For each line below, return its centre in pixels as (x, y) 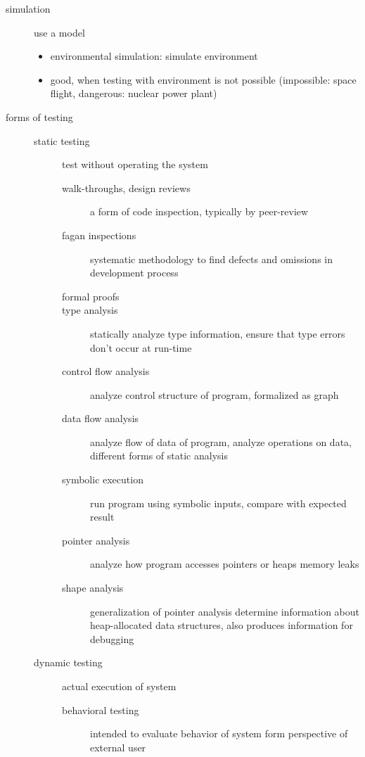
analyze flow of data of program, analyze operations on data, (221, 441)
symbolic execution (103, 479)
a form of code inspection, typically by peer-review (199, 211)
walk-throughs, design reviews (126, 187)
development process (134, 273)
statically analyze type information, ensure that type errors (218, 333)
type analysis (90, 310)
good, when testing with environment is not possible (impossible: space (203, 79)
